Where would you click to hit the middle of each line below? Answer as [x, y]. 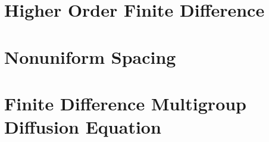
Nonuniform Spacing [90, 56]
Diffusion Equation [83, 127]
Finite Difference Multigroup [126, 103]
